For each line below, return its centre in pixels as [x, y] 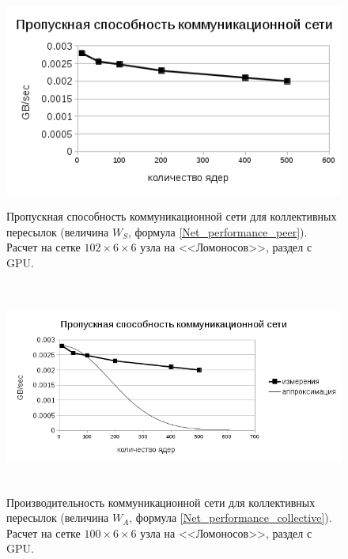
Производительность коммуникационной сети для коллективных [161, 502]
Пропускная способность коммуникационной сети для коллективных [172, 216]
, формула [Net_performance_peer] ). [217, 231]
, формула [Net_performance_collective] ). [231, 517]
